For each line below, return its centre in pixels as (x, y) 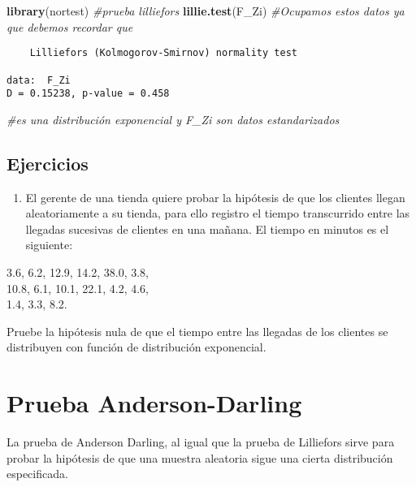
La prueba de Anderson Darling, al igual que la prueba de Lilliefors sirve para (201, 442)
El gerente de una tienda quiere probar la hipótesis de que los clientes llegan (215, 197)
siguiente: (49, 245)
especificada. (37, 474)
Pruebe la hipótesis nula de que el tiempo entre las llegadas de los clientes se (197, 331)
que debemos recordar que (70, 26)
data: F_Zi (39, 80)
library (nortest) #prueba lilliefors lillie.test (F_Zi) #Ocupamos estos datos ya (206, 11)
